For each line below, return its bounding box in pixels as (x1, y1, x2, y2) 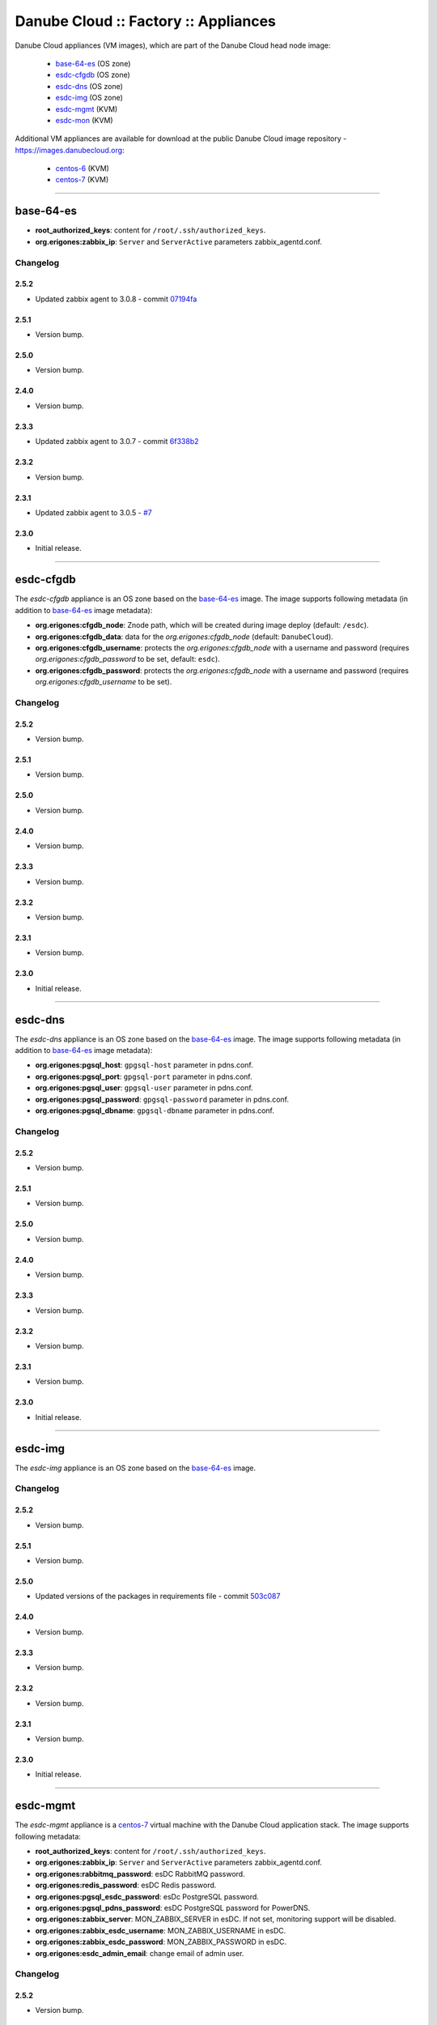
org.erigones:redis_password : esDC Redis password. (35, 1880, 217, 1891)
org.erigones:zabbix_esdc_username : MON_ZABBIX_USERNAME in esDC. (35, 1925, 286, 1935)
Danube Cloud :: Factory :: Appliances (15, 12, 277, 30)
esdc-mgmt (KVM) (55, 104, 118, 113)
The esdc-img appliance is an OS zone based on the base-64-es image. (15, 1463, 257, 1473)
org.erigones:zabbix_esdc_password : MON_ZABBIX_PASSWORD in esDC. (35, 1937, 287, 1947)
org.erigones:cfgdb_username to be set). (35, 677, 172, 687)
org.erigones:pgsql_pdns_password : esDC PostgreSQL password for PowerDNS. (35, 1903, 311, 1912)
